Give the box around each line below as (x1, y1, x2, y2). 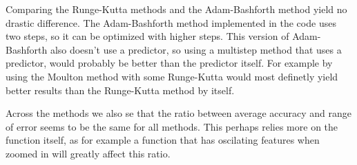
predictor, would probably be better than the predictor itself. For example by (6, 56, 333, 70)
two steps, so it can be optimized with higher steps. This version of (6, 29, 289, 43)
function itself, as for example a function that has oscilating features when (6, 133, 320, 147)
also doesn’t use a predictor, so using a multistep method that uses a (50, 42, 342, 56)
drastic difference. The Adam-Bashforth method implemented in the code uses (6, 15, 336, 30)
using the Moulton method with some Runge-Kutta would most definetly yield (6, 69, 338, 83)
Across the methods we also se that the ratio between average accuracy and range (6, 106, 351, 120)
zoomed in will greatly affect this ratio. (6, 146, 171, 160)
